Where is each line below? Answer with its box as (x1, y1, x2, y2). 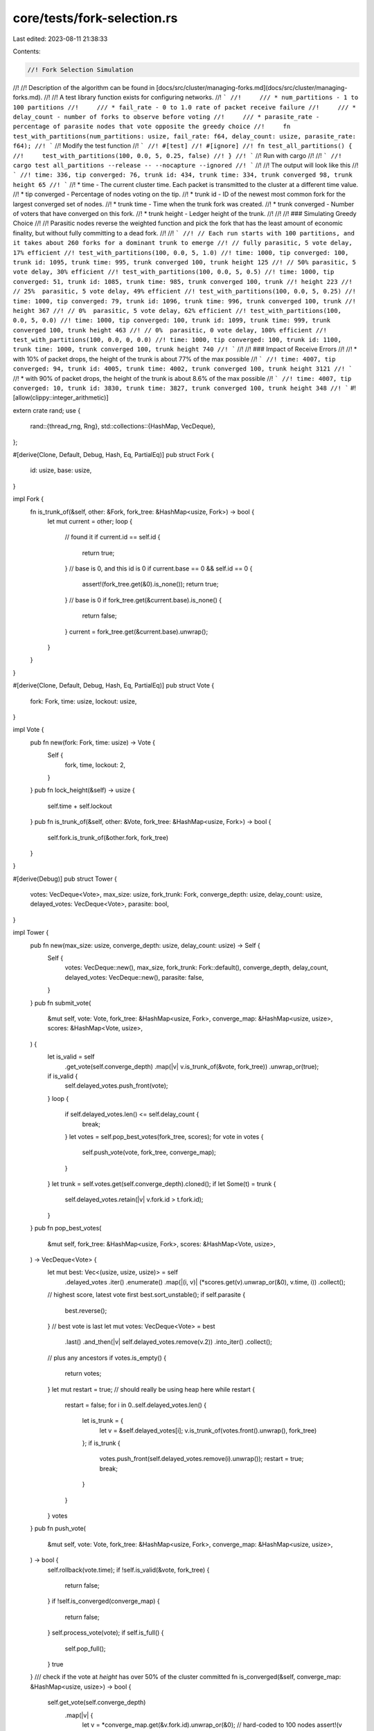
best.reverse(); (64, 1306, 107, 1315)
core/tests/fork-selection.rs (12, 10, 178, 26)
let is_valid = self (47, 1052, 95, 1061)
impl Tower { (12, 929, 49, 937)
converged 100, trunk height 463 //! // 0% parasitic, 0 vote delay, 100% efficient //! (12, 326, 327, 334)
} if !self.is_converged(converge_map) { (47, 1597, 160, 1606)
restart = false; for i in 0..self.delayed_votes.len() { (64, 1401, 207, 1409)
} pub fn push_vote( (30, 1524, 87, 1533)
